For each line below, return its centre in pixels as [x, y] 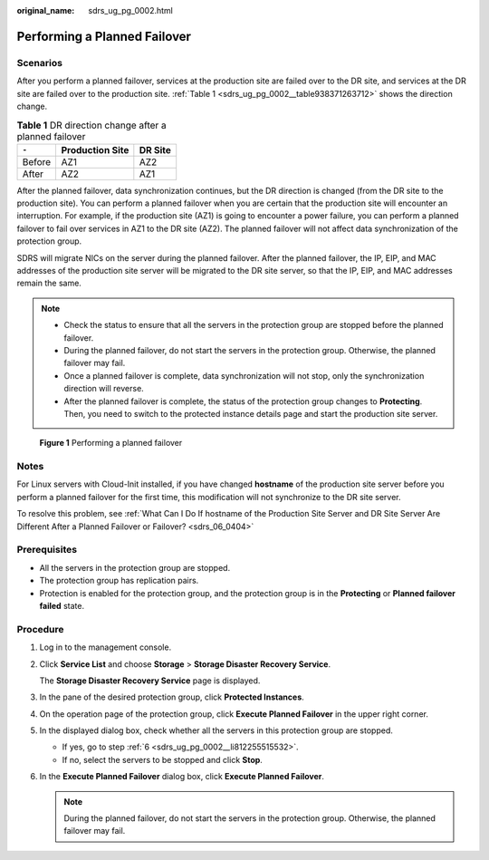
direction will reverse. [104, 389]
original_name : [46, 10]
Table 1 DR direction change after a [91, 125]
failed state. [62, 605]
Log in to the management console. [105, 647]
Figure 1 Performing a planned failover [111, 443]
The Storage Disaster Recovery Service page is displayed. [150, 681]
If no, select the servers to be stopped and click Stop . [162, 759]
